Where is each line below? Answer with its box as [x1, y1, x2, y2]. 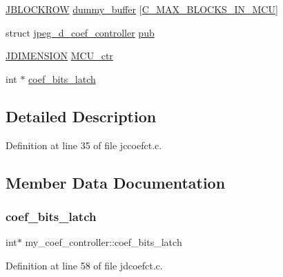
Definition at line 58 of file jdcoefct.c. [6, 258, 163, 272]
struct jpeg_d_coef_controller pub [6, 25, 155, 39]
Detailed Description [6, 105, 157, 126]
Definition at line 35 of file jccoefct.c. [6, 137, 162, 152]
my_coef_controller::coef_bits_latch [25, 235, 182, 249]
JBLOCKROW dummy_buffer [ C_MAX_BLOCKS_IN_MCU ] [6, 2, 278, 16]
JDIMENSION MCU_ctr [6, 48, 113, 63]
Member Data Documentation [6, 171, 226, 193]
